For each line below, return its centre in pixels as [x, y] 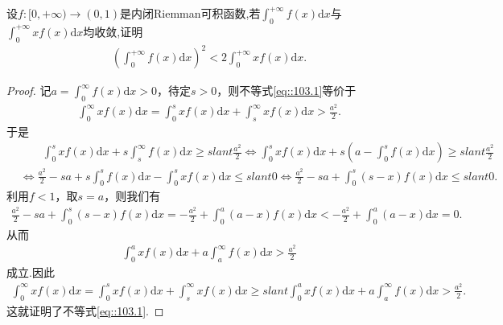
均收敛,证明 [113, 31]
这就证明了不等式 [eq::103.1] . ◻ [85, 310]
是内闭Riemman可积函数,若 [190, 13]
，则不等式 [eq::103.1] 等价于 [287, 91]
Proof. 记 [29, 91]
